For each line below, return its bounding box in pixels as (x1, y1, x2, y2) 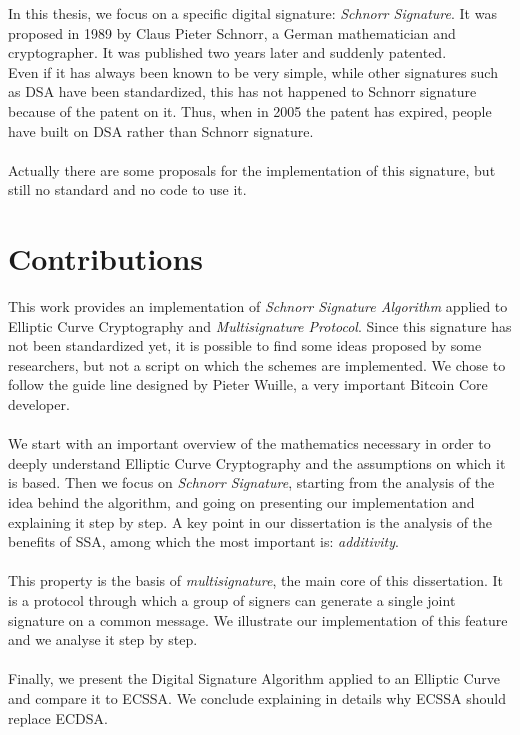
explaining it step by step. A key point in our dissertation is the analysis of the (8, 511, 493, 532)
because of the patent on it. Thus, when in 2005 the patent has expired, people (8, 100, 492, 121)
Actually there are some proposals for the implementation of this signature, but (8, 159, 496, 180)
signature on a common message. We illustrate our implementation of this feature (8, 609, 508, 630)
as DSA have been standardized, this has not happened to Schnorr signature (8, 81, 477, 102)
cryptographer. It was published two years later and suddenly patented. (8, 42, 447, 63)
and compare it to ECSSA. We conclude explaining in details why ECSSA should (8, 687, 507, 708)
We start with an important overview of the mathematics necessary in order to (8, 433, 491, 454)
